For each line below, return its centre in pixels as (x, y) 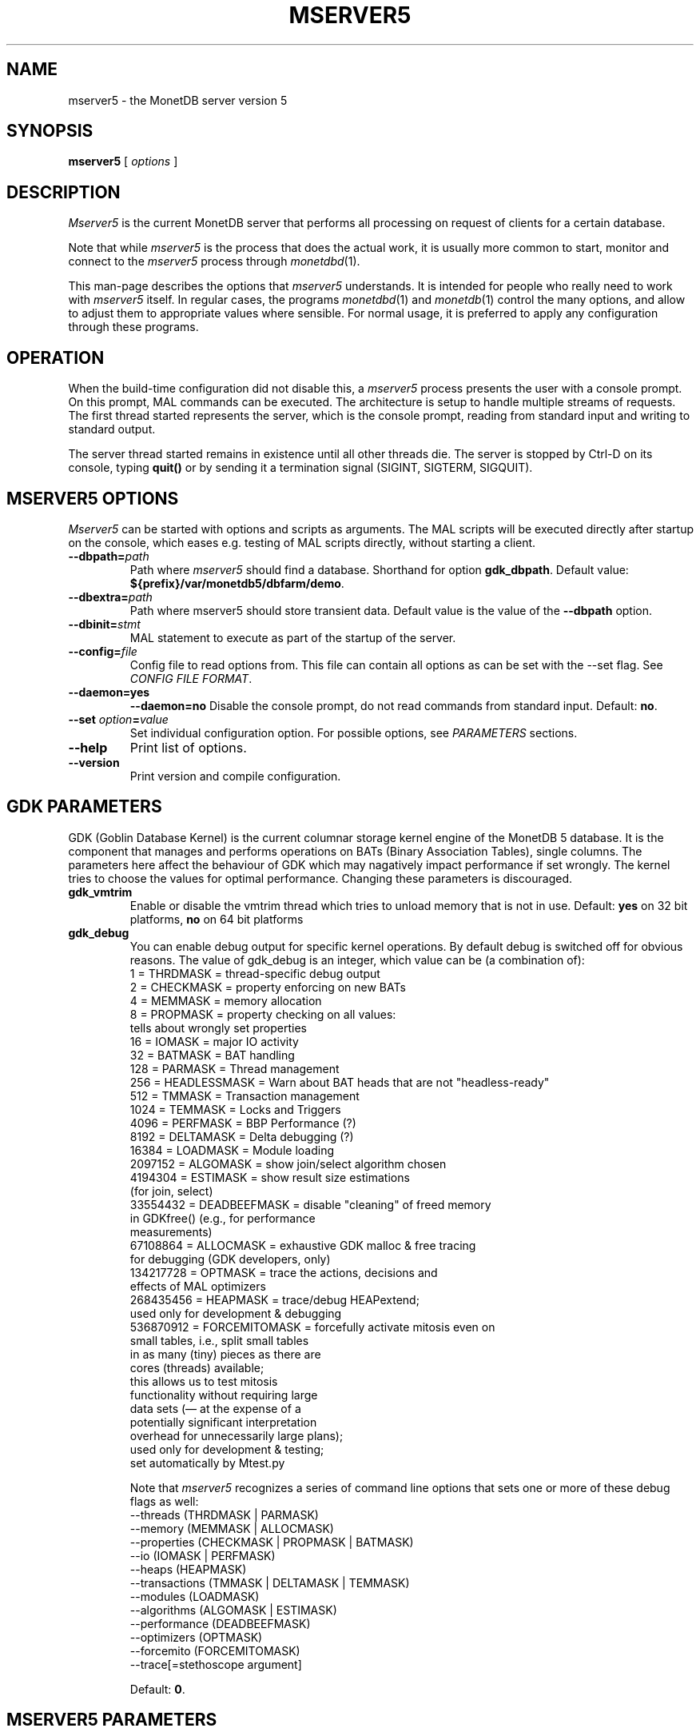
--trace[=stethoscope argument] (216, 1664)
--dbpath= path (109, 556)
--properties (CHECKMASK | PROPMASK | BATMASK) (272, 1542)
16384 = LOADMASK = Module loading (232, 1150)
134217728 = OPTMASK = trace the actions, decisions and (284, 1272)
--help (88, 747)
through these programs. (133, 327)
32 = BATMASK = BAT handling (212, 1055)
